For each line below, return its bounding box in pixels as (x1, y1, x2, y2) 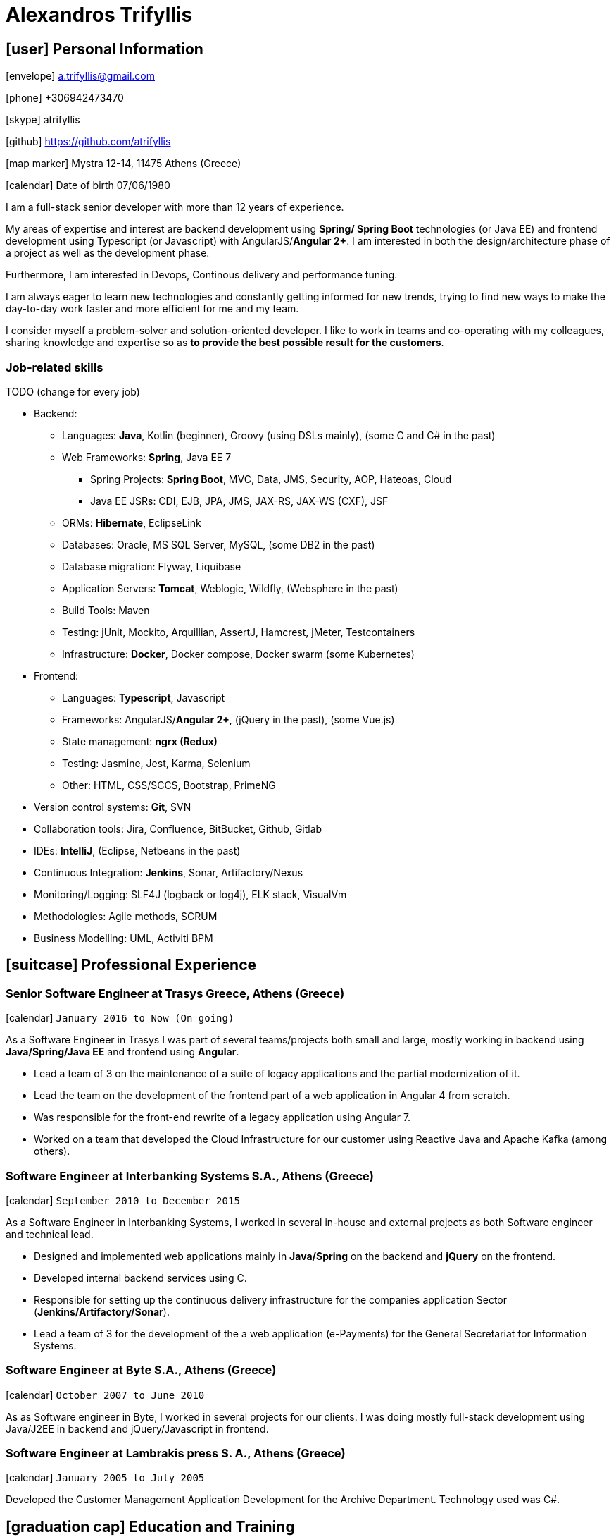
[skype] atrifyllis (6, 114, 80, 126)
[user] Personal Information (6, 39, 203, 58)
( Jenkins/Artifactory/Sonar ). (34, 1305, 170, 1318)
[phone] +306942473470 (6, 92, 124, 104)
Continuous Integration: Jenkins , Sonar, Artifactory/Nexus (34, 866, 303, 878)
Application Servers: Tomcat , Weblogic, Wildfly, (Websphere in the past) (62, 582, 398, 594)
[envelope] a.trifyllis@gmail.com (6, 70, 155, 82)
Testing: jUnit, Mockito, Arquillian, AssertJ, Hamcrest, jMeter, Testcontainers (62, 625, 415, 638)
